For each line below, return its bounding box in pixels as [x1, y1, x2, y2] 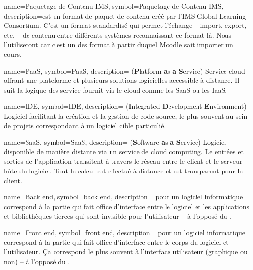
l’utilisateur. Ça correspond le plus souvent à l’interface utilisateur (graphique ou [4, 246, 248, 257]
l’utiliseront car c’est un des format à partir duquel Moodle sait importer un [4, 39, 233, 49]
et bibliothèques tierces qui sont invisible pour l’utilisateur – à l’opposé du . [4, 211, 232, 221]
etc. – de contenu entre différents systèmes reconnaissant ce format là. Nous [4, 29, 231, 40]
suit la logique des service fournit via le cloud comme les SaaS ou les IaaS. [4, 84, 227, 95]
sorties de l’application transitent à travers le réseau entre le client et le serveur [4, 156, 243, 166]
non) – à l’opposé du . [4, 256, 70, 266]
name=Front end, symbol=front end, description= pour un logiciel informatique [4, 227, 246, 237]
